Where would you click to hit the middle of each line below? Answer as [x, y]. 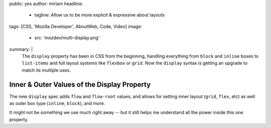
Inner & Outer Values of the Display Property [80, 84]
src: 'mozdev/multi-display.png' [67, 38]
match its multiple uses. [46, 70]
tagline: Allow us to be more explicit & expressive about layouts [100, 15]
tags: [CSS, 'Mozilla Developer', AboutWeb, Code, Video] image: [76, 26]
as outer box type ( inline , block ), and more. [57, 103]
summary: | [21, 49]
